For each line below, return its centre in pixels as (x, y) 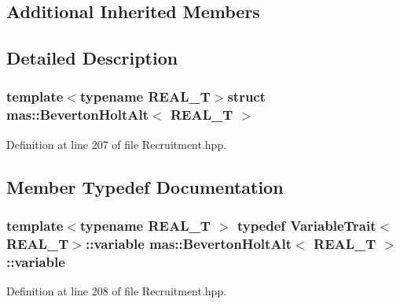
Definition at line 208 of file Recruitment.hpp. (117, 291)
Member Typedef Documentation (145, 186)
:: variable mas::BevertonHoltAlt (189, 243)
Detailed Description (92, 58)
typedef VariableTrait (306, 225)
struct (247, 96)
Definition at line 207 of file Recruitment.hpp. (117, 144)
